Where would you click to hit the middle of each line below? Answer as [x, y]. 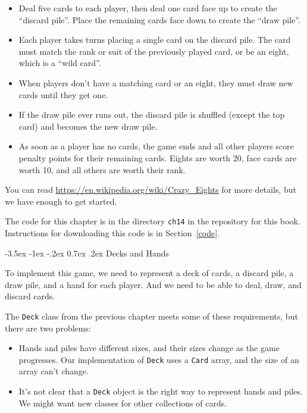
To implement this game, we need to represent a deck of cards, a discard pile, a [149, 273]
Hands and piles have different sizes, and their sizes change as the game [149, 348]
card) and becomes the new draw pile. [88, 126]
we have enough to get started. [61, 201]
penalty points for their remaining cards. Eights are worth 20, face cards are [158, 157]
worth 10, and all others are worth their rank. [102, 169]
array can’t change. [54, 371]
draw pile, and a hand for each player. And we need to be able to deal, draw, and [153, 284]
